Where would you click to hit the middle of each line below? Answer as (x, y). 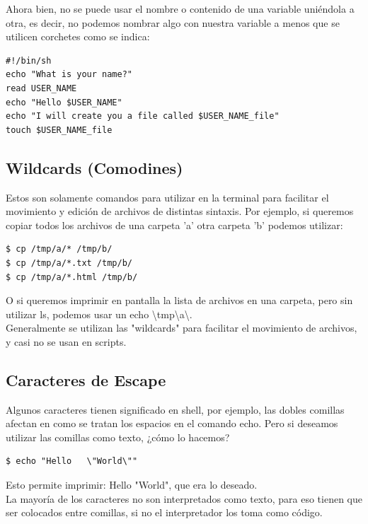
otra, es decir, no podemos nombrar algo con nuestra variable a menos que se (173, 22)
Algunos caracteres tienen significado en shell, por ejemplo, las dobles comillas (175, 409)
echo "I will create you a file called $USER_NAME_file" (143, 116)
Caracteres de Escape (86, 379)
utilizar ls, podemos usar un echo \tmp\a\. (99, 314)
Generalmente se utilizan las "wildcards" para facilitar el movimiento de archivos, (182, 328)
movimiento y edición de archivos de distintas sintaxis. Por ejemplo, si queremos (180, 211)
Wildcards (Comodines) (94, 167)
